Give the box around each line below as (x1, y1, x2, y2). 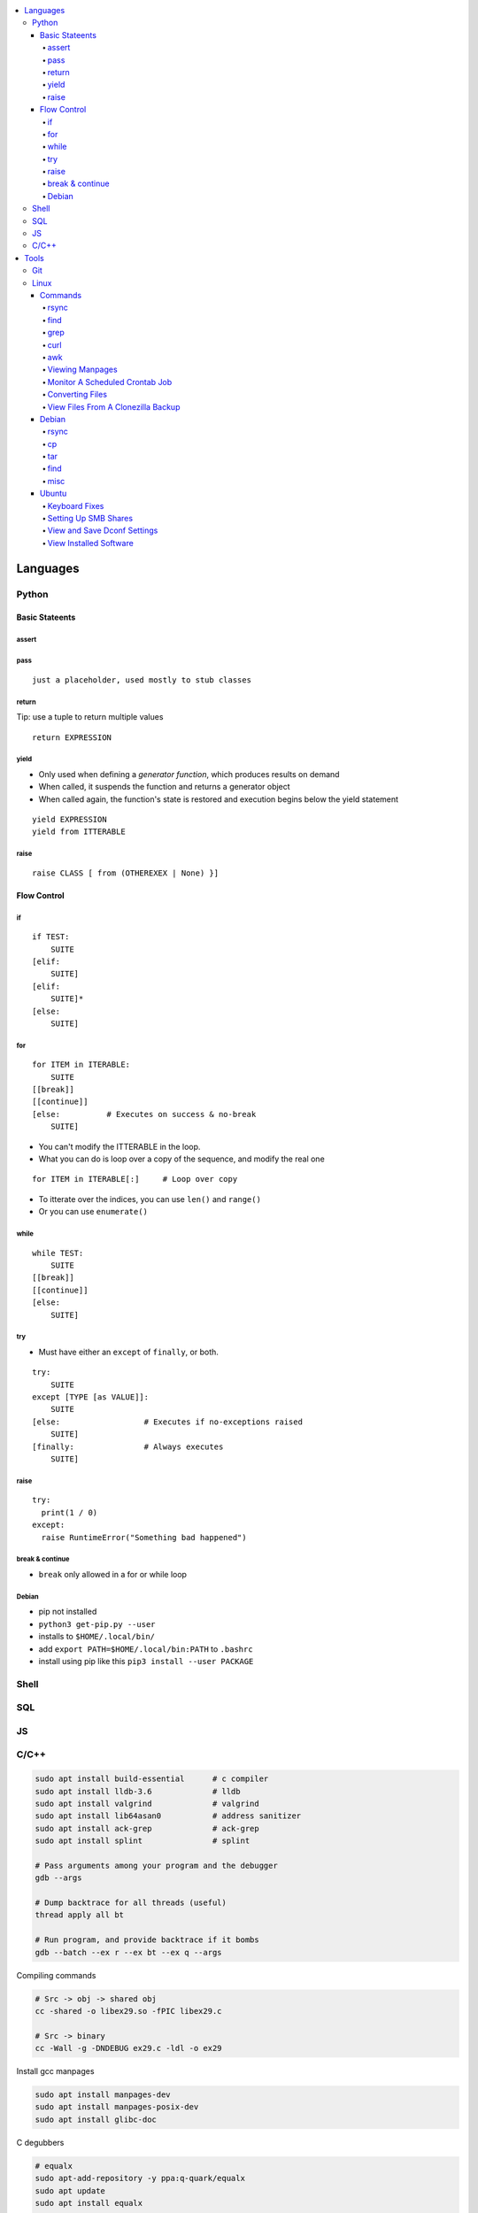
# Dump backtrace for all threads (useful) (35, 1898, 227, 1908)
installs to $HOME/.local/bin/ (38, 1631, 155, 1642)
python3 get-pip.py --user (38, 1619, 156, 1629)
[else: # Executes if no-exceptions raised (32, 1416, 303, 1427)
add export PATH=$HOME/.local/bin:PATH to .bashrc (38, 1643, 253, 1654)
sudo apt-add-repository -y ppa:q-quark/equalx (35, 2173, 245, 2184)
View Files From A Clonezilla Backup (47, 401, 181, 412)
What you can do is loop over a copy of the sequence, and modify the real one (38, 1153, 325, 1164)
